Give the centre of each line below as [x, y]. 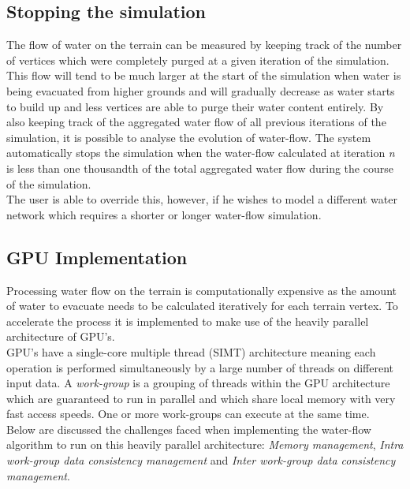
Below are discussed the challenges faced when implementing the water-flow [189, 429]
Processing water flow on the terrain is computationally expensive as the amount [201, 290]
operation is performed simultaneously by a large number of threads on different [200, 367]
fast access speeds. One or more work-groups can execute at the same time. [188, 414]
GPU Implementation [97, 257]
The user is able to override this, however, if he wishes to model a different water [202, 199]
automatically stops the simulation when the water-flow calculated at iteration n [201, 153]
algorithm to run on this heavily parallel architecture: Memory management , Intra [205, 444]
